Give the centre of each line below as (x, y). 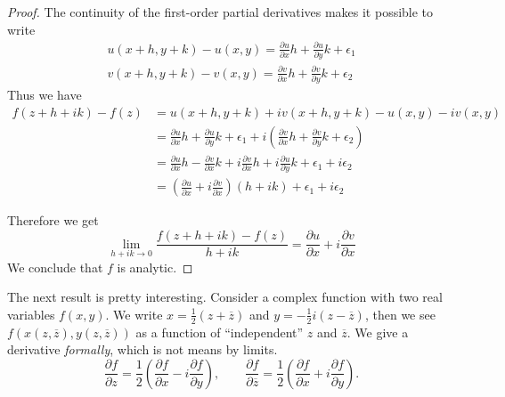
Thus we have (45, 94)
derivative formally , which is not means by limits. (143, 349)
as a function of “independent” (220, 332)
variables (31, 314)
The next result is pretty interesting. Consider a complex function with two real (225, 297)
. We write (134, 314)
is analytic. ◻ (155, 267)
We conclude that (55, 267)
